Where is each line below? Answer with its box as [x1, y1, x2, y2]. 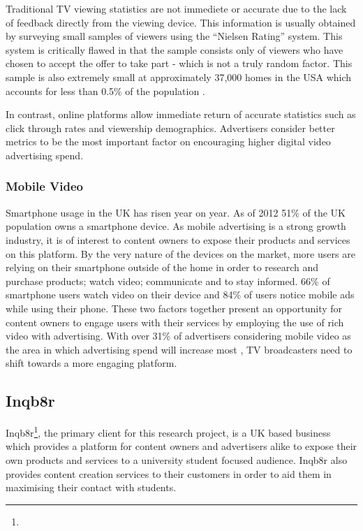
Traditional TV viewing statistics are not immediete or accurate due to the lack [6, 1, 347, 15]
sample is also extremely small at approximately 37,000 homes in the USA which [6, 69, 352, 84]
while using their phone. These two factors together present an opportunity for [6, 300, 343, 315]
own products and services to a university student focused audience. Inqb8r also [6, 452, 348, 467]
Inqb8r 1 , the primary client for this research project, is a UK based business [6, 423, 331, 439]
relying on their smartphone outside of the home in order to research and [6, 260, 319, 275]
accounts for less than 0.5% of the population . [6, 83, 205, 98]
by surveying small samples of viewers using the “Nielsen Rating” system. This [6, 29, 343, 43]
